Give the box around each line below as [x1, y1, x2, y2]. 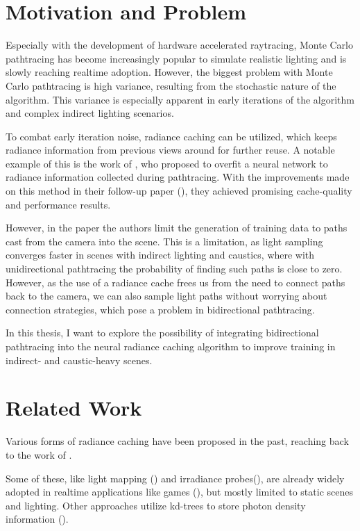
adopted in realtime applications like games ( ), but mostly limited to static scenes [6, 484, 353, 499]
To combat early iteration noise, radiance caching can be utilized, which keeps [6, 129, 337, 143]
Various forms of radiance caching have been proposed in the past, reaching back [6, 434, 349, 448]
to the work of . [6, 447, 72, 461]
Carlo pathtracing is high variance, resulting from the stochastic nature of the [6, 78, 336, 92]
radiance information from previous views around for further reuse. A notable [6, 142, 335, 157]
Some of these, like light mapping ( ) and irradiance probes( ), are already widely [6, 471, 345, 485]
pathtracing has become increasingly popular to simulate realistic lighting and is [6, 51, 347, 65]
